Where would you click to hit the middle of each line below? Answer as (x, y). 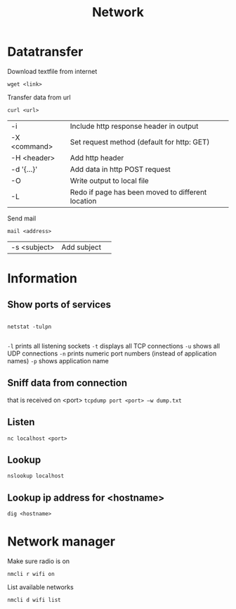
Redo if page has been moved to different (138, 192)
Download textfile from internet (52, 71)
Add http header (97, 158)
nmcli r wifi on (31, 575)
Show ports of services (59, 304)
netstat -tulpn (29, 327)
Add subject (81, 247)
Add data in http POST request (120, 169)
